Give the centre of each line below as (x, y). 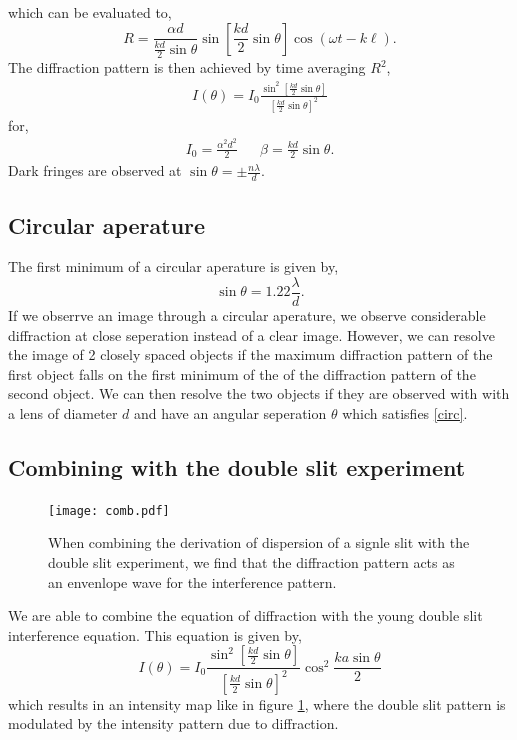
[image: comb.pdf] (109, 510)
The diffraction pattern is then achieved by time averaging (187, 67)
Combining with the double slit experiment (237, 466)
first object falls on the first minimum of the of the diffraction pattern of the (242, 373)
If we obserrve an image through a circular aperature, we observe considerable (247, 315)
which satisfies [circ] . (405, 413)
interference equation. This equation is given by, (155, 634)
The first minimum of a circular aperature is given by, (173, 266)
